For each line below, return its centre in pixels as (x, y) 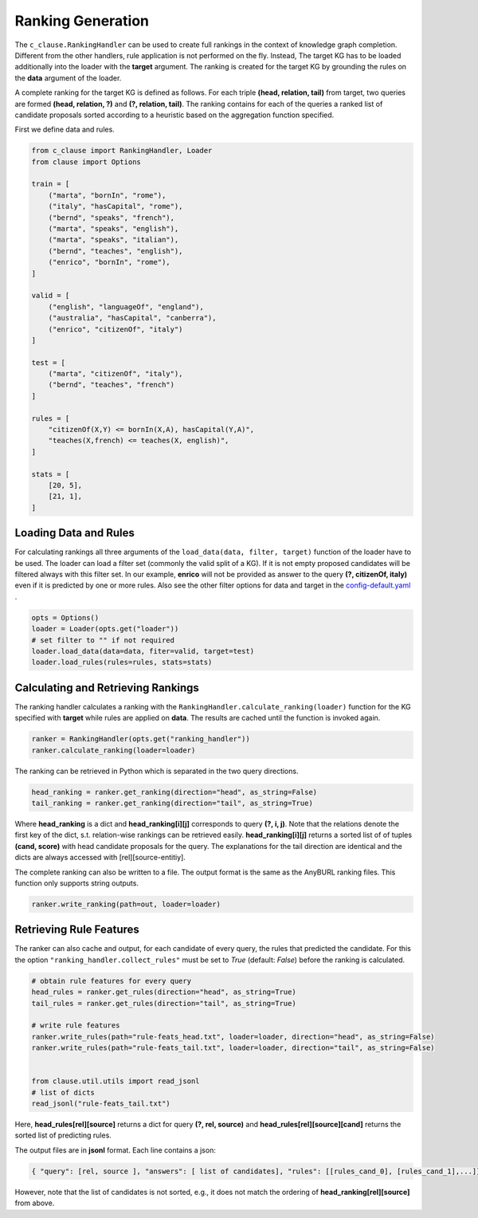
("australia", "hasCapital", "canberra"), (132, 318)
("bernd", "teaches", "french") (112, 385)
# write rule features (76, 1025)
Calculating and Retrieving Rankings (107, 688)
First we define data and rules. (65, 130)
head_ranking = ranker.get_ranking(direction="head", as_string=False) (174, 792)
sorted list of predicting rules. (63, 1135)
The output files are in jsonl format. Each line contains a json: (116, 1150)
